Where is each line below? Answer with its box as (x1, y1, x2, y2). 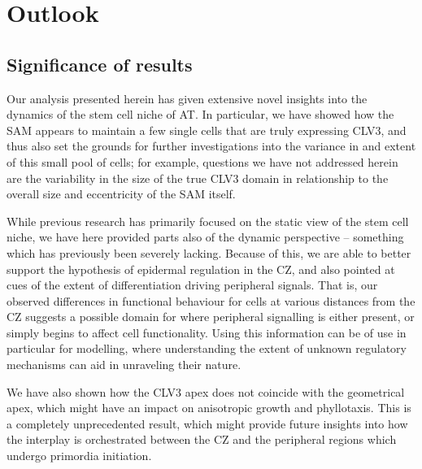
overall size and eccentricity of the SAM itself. (7, 185, 236, 202)
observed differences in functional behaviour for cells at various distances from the (7, 292, 415, 309)
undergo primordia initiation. (7, 447, 152, 464)
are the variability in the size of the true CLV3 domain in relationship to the (7, 169, 389, 186)
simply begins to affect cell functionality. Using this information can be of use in (7, 324, 407, 341)
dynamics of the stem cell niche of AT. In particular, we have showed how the (7, 106, 394, 123)
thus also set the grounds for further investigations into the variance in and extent (7, 137, 416, 154)
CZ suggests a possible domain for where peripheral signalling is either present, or (7, 308, 415, 325)
